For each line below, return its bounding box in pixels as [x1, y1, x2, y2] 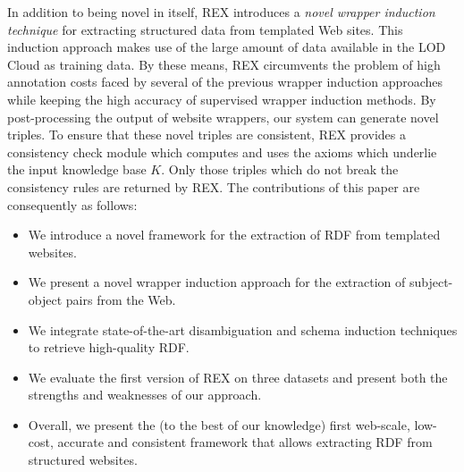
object [28, 290, 63, 308]
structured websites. [28, 451, 138, 469]
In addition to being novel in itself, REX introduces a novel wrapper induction [7, 3, 435, 21]
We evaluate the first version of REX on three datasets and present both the [28, 367, 448, 386]
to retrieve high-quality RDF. [28, 338, 190, 357]
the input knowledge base [7, 160, 147, 179]
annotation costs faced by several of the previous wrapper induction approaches [7, 72, 443, 91]
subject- [409, 273, 453, 291]
